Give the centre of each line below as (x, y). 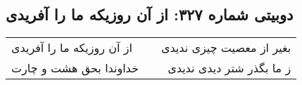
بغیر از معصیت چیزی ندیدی (226, 48)
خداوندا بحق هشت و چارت (75, 68)
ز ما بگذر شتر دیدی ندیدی (229, 68)
